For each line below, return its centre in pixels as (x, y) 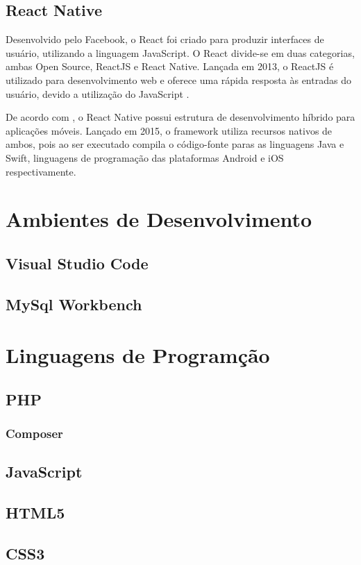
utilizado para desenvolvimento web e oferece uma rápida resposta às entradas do (178, 79)
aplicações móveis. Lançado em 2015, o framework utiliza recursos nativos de (169, 130)
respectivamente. (41, 171)
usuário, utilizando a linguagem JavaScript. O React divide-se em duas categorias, (180, 52)
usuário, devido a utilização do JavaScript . (98, 93)
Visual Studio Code (77, 263)
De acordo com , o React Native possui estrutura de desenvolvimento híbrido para (180, 117)
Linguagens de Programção (138, 355)
